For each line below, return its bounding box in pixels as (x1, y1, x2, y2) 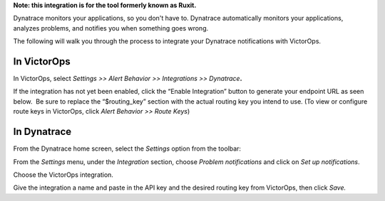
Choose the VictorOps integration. (13, 170, 114, 179)
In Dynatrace (13, 126, 72, 138)
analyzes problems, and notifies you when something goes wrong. (13, 23, 209, 32)
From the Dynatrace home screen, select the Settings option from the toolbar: (13, 144, 242, 153)
